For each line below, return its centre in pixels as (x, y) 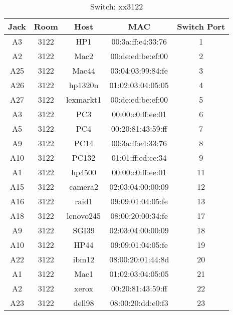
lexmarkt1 (84, 99)
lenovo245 (84, 216)
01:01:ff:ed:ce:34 (139, 157)
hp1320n (84, 85)
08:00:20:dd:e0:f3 (139, 303)
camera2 (84, 187)
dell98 (84, 303)
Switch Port (201, 26)
